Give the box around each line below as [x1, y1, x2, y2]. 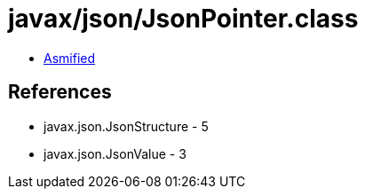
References [8, 81, 112, 104]
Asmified [44, 50, 96, 66]
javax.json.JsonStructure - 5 [44, 118, 209, 134]
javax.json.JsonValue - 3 [44, 145, 186, 161]
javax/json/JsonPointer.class [8, 4, 359, 34]
